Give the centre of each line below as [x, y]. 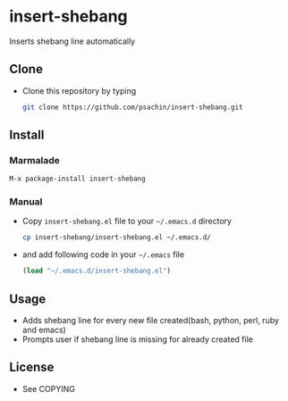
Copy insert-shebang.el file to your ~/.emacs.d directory [127, 221]
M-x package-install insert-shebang [77, 179]
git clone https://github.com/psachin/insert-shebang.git [132, 107]
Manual [26, 202]
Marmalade [34, 160]
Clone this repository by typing [79, 90]
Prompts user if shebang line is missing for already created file [137, 339]
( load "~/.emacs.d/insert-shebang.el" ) [97, 271]
